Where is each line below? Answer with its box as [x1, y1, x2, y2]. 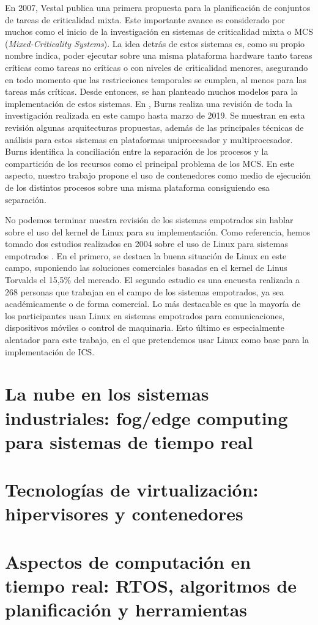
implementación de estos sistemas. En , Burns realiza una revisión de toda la [5, 97, 293, 109]
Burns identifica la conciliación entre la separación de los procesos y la [5, 145, 268, 158]
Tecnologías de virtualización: [5, 477, 259, 502]
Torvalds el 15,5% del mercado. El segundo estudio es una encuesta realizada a [5, 273, 300, 286]
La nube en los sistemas [5, 381, 209, 406]
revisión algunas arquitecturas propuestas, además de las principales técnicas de [5, 120, 304, 133]
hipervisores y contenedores [5, 501, 243, 526]
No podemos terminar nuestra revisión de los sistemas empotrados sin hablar [5, 213, 294, 226]
